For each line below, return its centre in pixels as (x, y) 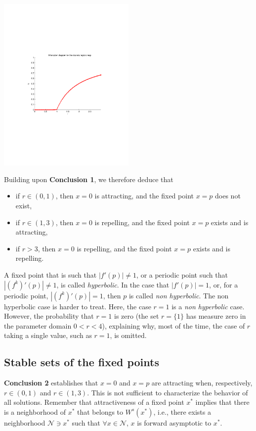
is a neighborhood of (35, 411)
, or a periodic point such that (182, 274)
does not (228, 196)
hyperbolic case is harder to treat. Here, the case (78, 306)
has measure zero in (216, 316)
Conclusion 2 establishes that (51, 383)
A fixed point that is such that (50, 274)
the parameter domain (38, 325)
